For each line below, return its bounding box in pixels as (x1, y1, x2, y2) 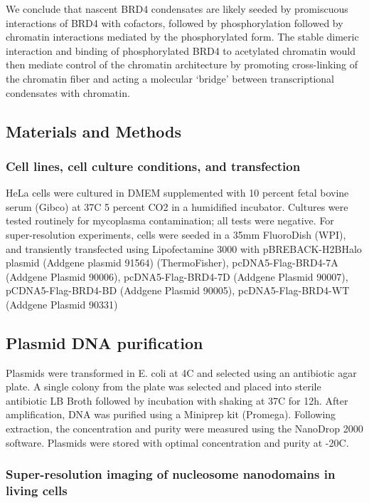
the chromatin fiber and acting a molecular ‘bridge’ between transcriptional (6, 71, 334, 85)
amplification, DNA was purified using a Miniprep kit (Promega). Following (6, 407, 336, 422)
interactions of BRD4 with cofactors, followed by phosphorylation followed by (6, 15, 343, 30)
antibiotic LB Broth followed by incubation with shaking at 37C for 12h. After (6, 393, 348, 408)
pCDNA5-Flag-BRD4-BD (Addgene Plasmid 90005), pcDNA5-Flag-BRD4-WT (6, 283, 350, 298)
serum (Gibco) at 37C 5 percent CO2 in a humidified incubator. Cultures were (6, 199, 348, 214)
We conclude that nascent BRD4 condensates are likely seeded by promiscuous (6, 1, 348, 16)
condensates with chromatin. (6, 85, 130, 100)
